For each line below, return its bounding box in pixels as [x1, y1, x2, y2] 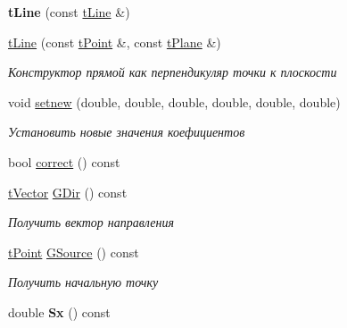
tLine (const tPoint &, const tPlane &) [8, 32, 221, 51]
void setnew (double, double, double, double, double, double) [8, 92, 341, 111]
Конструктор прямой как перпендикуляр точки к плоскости [8, 63, 337, 81]
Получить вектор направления [8, 213, 174, 231]
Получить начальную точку [8, 273, 159, 291]
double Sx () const [8, 302, 111, 321]
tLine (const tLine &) [8, 3, 130, 21]
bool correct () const [8, 152, 120, 171]
